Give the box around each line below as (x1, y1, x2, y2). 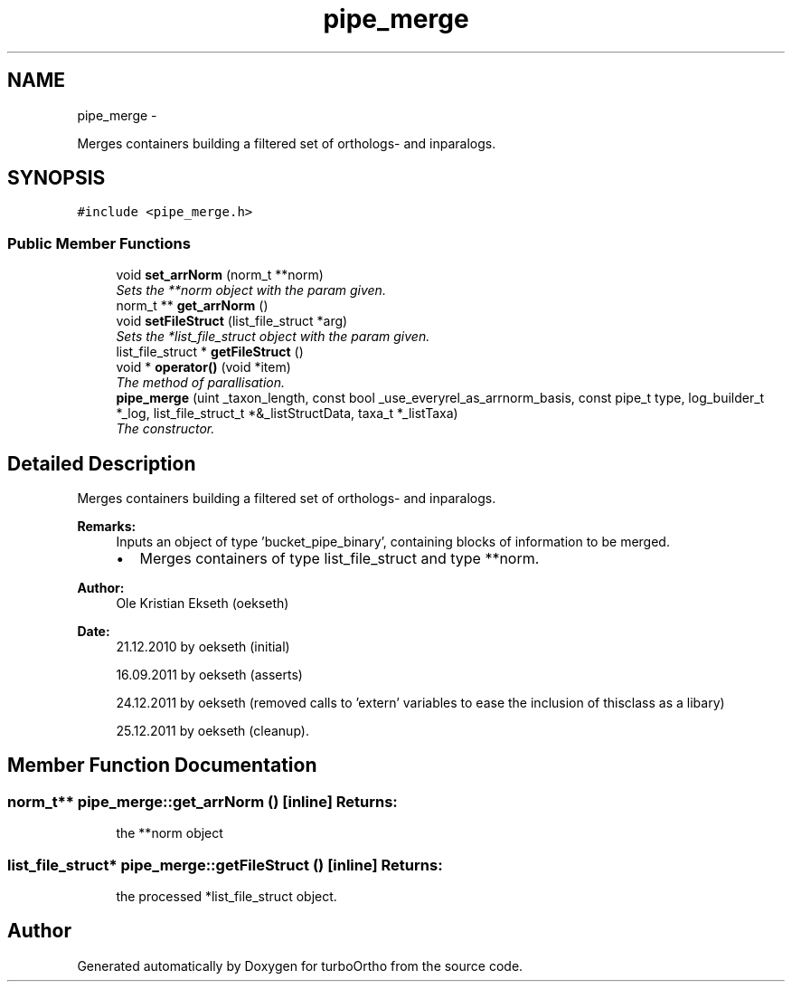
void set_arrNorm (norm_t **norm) (116, 267, 324, 283)
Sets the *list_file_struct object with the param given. (116, 328, 430, 345)
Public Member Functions (7, 233, 191, 252)
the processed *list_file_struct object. (116, 889, 337, 904)
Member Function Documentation (7, 754, 317, 777)
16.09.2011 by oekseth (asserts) (116, 667, 303, 683)
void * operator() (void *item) (116, 359, 291, 376)
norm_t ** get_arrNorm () (116, 298, 269, 314)
